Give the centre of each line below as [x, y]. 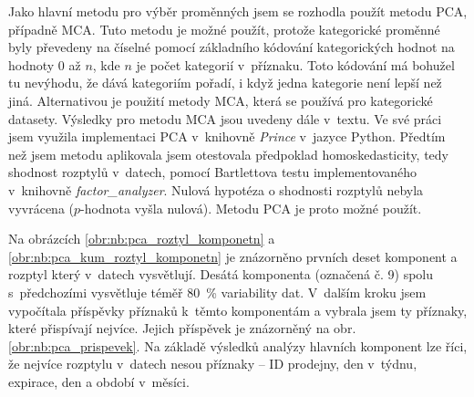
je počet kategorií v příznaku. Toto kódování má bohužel [295, 64]
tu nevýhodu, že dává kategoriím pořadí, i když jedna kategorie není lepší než [225, 83]
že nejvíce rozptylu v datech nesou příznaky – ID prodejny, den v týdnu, [213, 364]
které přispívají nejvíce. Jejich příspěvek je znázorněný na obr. [182, 328]
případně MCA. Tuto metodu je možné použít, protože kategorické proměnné [224, 29]
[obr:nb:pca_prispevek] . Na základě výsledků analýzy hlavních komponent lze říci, [238, 345]
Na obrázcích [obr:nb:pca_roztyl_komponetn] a [142, 239]
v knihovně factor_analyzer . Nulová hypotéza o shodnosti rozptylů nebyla [216, 189]
